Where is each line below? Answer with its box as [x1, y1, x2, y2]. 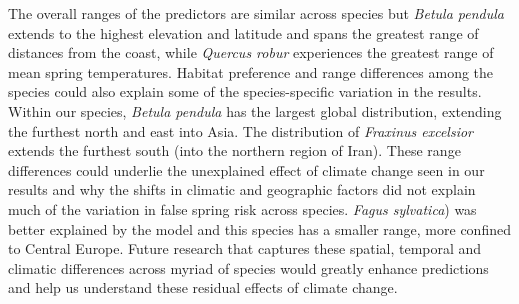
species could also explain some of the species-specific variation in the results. [8, 81, 482, 102]
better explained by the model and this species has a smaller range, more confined [8, 218, 511, 239]
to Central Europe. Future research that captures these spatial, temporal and [8, 238, 482, 259]
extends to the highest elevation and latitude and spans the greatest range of [8, 22, 479, 43]
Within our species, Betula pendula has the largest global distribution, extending [8, 100, 502, 121]
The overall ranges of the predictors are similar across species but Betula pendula [8, 3, 504, 23]
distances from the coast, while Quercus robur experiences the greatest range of [8, 42, 494, 63]
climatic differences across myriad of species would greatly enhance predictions [8, 257, 489, 278]
